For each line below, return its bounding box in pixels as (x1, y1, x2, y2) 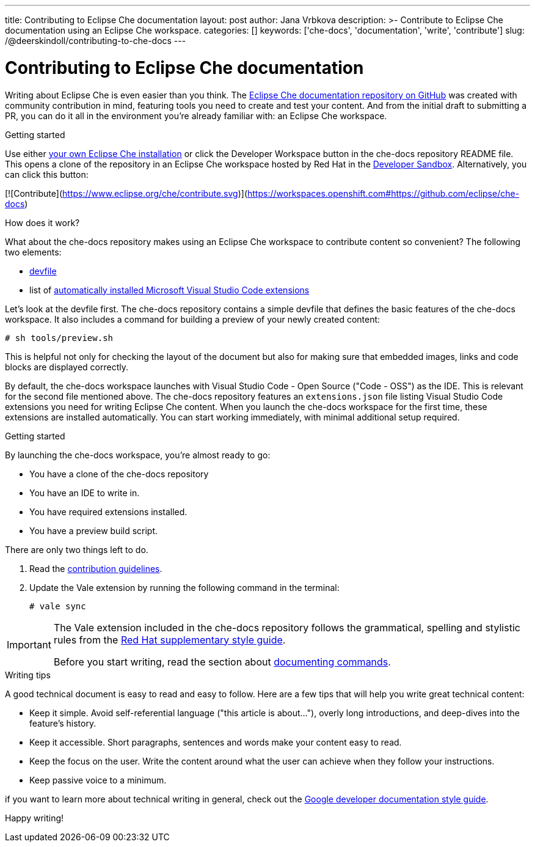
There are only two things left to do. (5, 544, 148, 555)
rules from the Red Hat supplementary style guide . (53, 633, 286, 646)
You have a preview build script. (29, 525, 158, 536)
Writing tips (5, 669, 51, 680)
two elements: (5, 246, 62, 257)
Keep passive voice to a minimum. (29, 774, 167, 785)
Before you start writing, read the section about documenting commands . (53, 655, 391, 668)
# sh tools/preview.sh (5, 332, 114, 343)
